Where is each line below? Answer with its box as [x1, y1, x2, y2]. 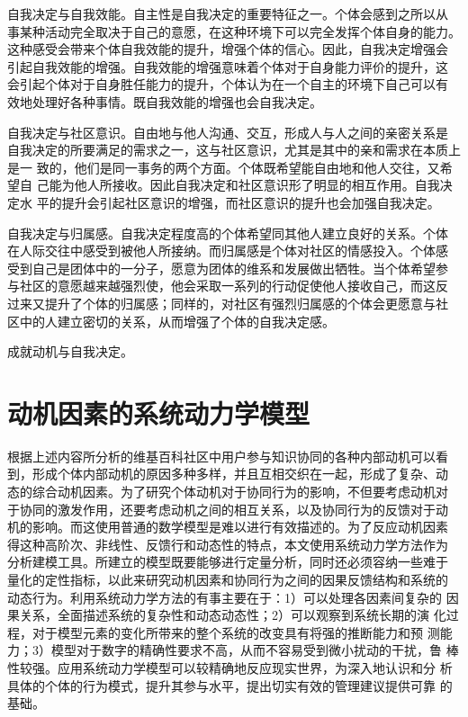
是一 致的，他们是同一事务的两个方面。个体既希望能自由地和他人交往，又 [7, 157, 440, 176]
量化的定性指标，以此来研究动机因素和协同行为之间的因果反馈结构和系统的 [7, 569, 448, 588]
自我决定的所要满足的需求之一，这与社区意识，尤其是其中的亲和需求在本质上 [7, 140, 461, 159]
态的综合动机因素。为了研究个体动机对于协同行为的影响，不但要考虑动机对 [7, 482, 448, 500]
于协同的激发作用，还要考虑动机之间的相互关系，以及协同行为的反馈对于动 [7, 499, 448, 518]
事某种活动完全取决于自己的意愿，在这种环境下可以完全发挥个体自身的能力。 [7, 22, 461, 40]
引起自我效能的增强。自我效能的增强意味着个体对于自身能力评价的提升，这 [7, 57, 448, 76]
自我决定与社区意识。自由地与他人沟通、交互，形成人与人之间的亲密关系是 [7, 122, 448, 141]
